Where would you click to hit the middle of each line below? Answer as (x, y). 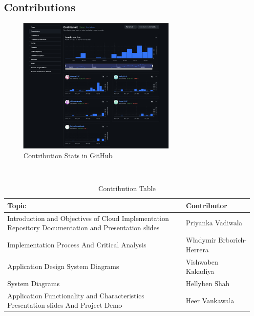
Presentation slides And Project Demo (65, 305)
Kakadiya (200, 271)
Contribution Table (127, 188)
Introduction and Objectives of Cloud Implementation (88, 218)
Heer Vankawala (210, 300)
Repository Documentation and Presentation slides (84, 228)
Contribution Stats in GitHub (68, 156)
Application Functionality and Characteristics (76, 295)
